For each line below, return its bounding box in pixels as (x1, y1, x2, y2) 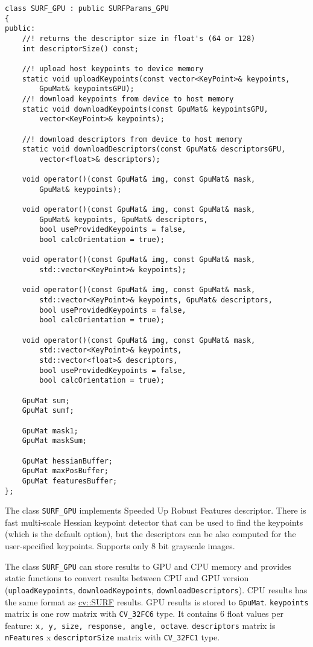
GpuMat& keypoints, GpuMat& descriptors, (39, 215, 208, 224)
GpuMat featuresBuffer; (22, 476, 118, 485)
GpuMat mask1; (22, 426, 78, 435)
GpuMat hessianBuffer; (22, 456, 113, 465)
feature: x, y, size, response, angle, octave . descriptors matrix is (5, 619, 276, 631)
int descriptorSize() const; (22, 44, 139, 53)
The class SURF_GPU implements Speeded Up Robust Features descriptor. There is (5, 504, 306, 517)
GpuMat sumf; (22, 406, 74, 415)
